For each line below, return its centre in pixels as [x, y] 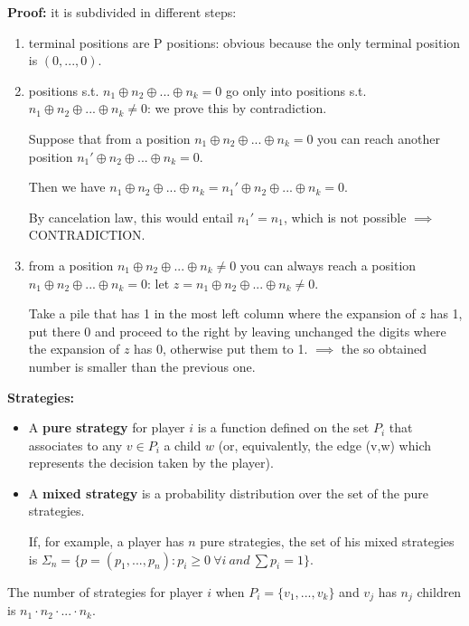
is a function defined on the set [283, 427]
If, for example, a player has [106, 541]
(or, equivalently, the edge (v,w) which [324, 445]
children [439, 591]
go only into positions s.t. [296, 90]
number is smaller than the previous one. [142, 366]
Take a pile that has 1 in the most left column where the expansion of [222, 313]
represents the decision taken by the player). [151, 463]
